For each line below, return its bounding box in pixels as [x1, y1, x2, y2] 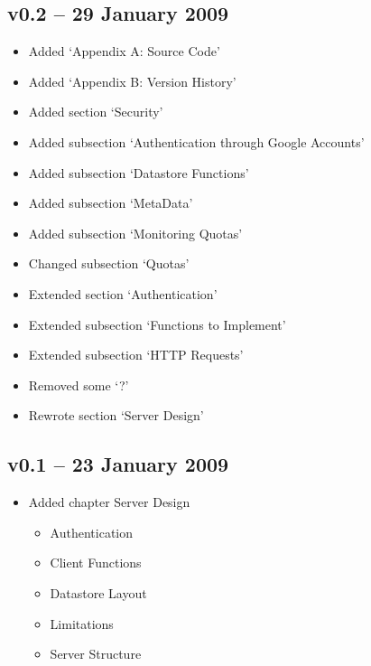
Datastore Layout [50, 583, 147, 602]
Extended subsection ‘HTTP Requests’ [28, 345, 244, 364]
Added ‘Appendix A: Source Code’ [28, 42, 220, 61]
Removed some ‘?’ [28, 375, 129, 394]
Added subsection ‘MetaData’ [28, 193, 193, 212]
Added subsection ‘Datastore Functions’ [28, 163, 249, 182]
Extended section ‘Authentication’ [28, 284, 218, 303]
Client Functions [50, 553, 142, 572]
